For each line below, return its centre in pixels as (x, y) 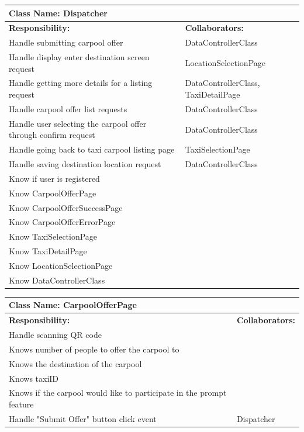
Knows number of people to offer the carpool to (94, 349)
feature (21, 404)
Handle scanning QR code (55, 335)
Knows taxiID (34, 378)
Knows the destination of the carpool (75, 363)
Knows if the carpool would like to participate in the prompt (118, 393)
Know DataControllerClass (57, 280)
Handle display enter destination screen (79, 57)
